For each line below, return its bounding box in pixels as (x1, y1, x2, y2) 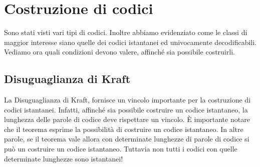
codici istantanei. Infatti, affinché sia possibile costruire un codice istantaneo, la (4, 104, 248, 114)
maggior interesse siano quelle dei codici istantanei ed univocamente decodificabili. (4, 36, 256, 47)
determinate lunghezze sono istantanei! (4, 153, 123, 163)
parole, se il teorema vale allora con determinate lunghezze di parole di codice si (4, 133, 249, 144)
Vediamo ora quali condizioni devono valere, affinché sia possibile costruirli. (4, 46, 235, 57)
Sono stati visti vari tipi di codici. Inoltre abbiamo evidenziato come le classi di (4, 27, 247, 37)
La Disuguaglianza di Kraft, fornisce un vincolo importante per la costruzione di (4, 94, 251, 105)
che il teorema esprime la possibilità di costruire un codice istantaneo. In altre (4, 123, 243, 134)
